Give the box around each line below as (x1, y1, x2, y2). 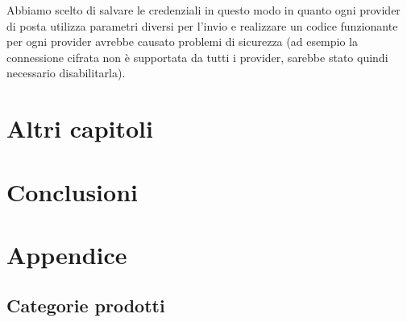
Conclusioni (6, 175, 138, 208)
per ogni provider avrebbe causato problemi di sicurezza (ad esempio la (6, 33, 359, 50)
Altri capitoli (6, 112, 153, 145)
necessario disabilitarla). (6, 64, 126, 81)
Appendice (6, 237, 127, 270)
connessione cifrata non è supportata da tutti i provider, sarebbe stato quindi (6, 48, 388, 65)
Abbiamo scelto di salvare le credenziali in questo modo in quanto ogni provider (6, 2, 401, 18)
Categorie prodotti (6, 293, 165, 318)
